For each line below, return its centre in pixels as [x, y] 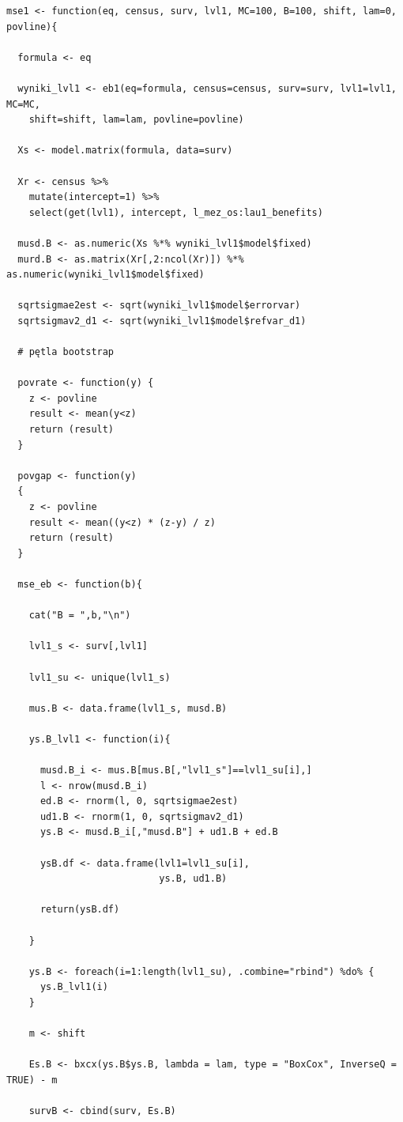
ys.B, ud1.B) [193, 879]
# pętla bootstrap [66, 352]
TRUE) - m [32, 1080]
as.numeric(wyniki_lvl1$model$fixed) [105, 275]
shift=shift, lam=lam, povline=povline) [136, 120]
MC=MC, [23, 104]
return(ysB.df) [80, 910]
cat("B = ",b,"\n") [80, 616]
